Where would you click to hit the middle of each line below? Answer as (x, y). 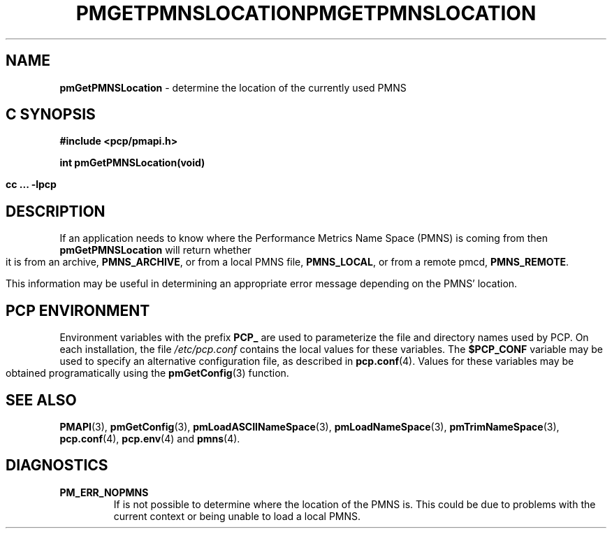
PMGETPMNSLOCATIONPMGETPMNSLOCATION (306, 13)
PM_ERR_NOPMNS (104, 492)
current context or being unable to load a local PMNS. (237, 516)
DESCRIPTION (56, 211)
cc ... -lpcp (31, 185)
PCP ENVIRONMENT (78, 310)
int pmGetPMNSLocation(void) (132, 163)
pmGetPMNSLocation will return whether (155, 250)
